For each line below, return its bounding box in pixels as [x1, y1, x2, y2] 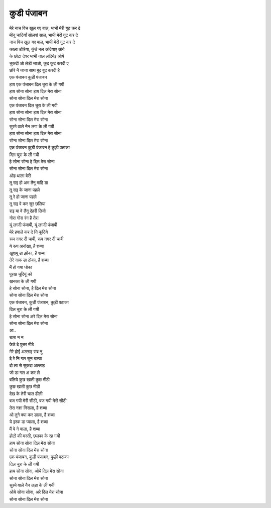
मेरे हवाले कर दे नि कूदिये [9, 229, 48, 235]
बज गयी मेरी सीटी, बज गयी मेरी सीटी [9, 397, 67, 404]
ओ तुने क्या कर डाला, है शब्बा [9, 412, 55, 418]
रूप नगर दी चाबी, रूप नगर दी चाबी [9, 236, 64, 242]
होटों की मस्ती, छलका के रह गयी [9, 433, 60, 439]
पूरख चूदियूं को [9, 271, 32, 277]
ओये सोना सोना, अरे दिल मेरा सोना [9, 489, 64, 495]
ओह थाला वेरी [9, 172, 31, 178]
